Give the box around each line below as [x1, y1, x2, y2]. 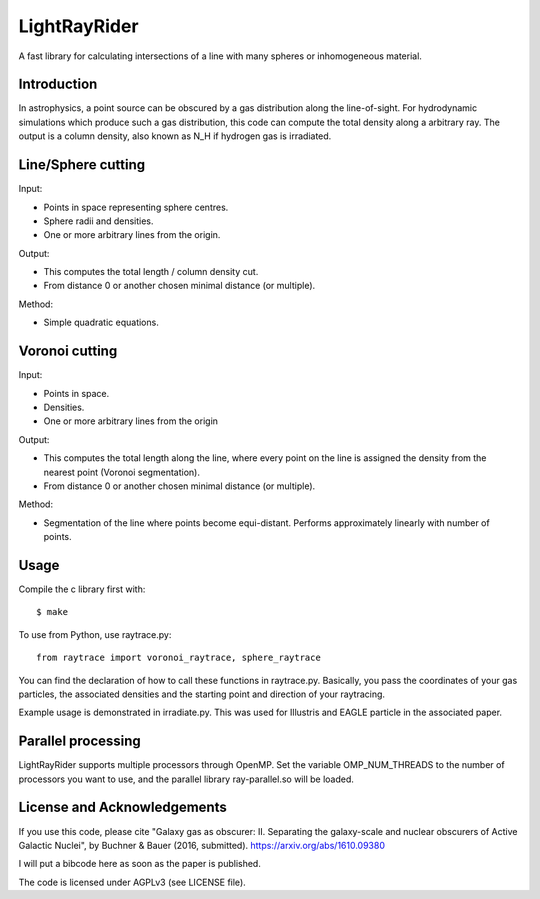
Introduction [18, 76, 98, 93]
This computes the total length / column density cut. [43, 266, 259, 278]
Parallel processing [18, 733, 142, 750]
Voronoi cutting [18, 343, 118, 360]
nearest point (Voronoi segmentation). [43, 466, 200, 478]
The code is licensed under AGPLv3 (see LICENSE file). [18, 876, 247, 888]
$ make [36, 606, 69, 618]
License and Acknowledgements [18, 799, 227, 816]
